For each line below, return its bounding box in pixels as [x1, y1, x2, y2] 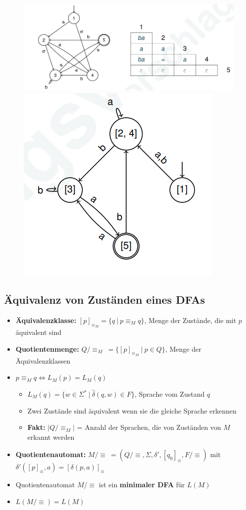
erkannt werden [27, 431, 75, 442]
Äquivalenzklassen [15, 355, 71, 366]
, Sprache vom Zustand [134, 389, 205, 399]
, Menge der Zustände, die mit [144, 315, 237, 325]
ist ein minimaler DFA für [98, 479, 185, 490]
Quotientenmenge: [15, 343, 79, 354]
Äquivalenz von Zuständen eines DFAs [4, 292, 205, 307]
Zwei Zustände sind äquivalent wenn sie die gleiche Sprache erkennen [27, 405, 237, 416]
